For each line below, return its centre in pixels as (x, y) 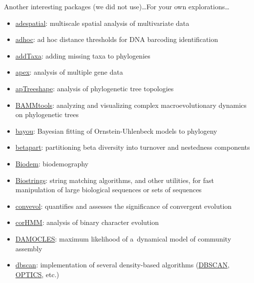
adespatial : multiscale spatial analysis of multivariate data (102, 23)
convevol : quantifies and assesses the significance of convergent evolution (124, 206)
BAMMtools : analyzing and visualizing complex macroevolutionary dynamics (131, 105)
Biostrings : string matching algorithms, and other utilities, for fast (115, 180)
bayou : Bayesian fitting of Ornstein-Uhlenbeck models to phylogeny (116, 131)
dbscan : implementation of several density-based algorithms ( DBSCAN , (122, 265)
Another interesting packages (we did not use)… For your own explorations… (117, 6)
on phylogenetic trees (47, 114)
